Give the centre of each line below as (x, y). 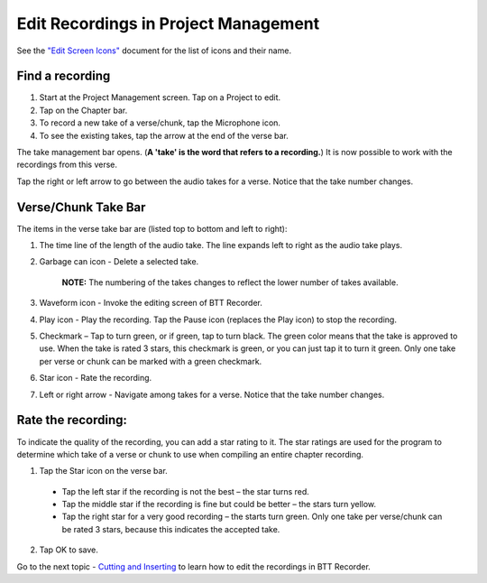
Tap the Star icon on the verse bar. (104, 471)
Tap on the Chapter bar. (83, 110)
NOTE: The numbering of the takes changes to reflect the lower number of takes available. (230, 282)
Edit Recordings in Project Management (168, 23)
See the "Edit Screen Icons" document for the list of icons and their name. (154, 51)
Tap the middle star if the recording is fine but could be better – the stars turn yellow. (219, 504)
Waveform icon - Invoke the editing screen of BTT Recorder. (151, 303)
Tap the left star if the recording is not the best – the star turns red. (186, 491)
